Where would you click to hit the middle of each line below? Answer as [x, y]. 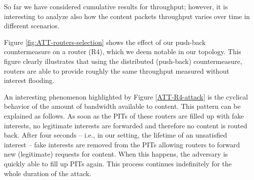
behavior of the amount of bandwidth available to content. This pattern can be [122, 106]
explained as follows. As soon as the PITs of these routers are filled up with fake [124, 115]
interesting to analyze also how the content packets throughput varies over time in [127, 16]
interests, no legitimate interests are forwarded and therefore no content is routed [126, 125]
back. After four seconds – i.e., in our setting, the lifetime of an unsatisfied [116, 135]
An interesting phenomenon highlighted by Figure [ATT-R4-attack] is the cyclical [126, 96]
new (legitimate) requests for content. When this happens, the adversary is [116, 154]
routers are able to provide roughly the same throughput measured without [117, 70]
